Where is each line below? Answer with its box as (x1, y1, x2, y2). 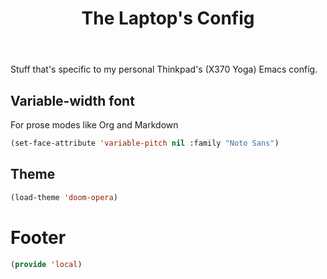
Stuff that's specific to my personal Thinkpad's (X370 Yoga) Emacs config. (10, 63, 318, 76)
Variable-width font (10, 92, 135, 109)
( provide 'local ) (10, 259, 83, 269)
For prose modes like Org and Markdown (10, 119, 179, 131)
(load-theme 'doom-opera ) (10, 192, 118, 202)
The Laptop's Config (81, 7, 255, 30)
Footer (10, 226, 67, 249)
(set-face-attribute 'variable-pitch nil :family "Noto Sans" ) (10, 138, 280, 148)
